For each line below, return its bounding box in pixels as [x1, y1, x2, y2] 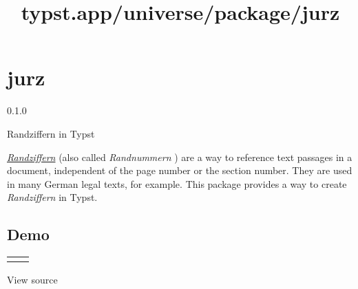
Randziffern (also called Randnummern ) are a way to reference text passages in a [7, 149, 352, 164]
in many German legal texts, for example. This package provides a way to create [7, 176, 347, 191]
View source [7, 272, 58, 287]
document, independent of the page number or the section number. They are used [7, 163, 352, 178]
